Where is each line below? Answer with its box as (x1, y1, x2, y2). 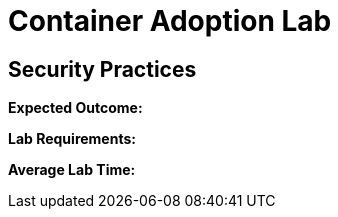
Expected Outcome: (8, 99, 143, 117)
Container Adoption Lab (8, 4, 332, 38)
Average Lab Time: (8, 161, 136, 179)
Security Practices (8, 56, 197, 82)
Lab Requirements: (8, 130, 136, 148)
